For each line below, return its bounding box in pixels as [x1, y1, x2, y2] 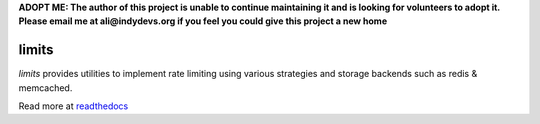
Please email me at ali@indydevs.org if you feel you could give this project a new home [18, 15, 388, 27]
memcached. [18, 81, 73, 94]
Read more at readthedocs [18, 100, 129, 112]
